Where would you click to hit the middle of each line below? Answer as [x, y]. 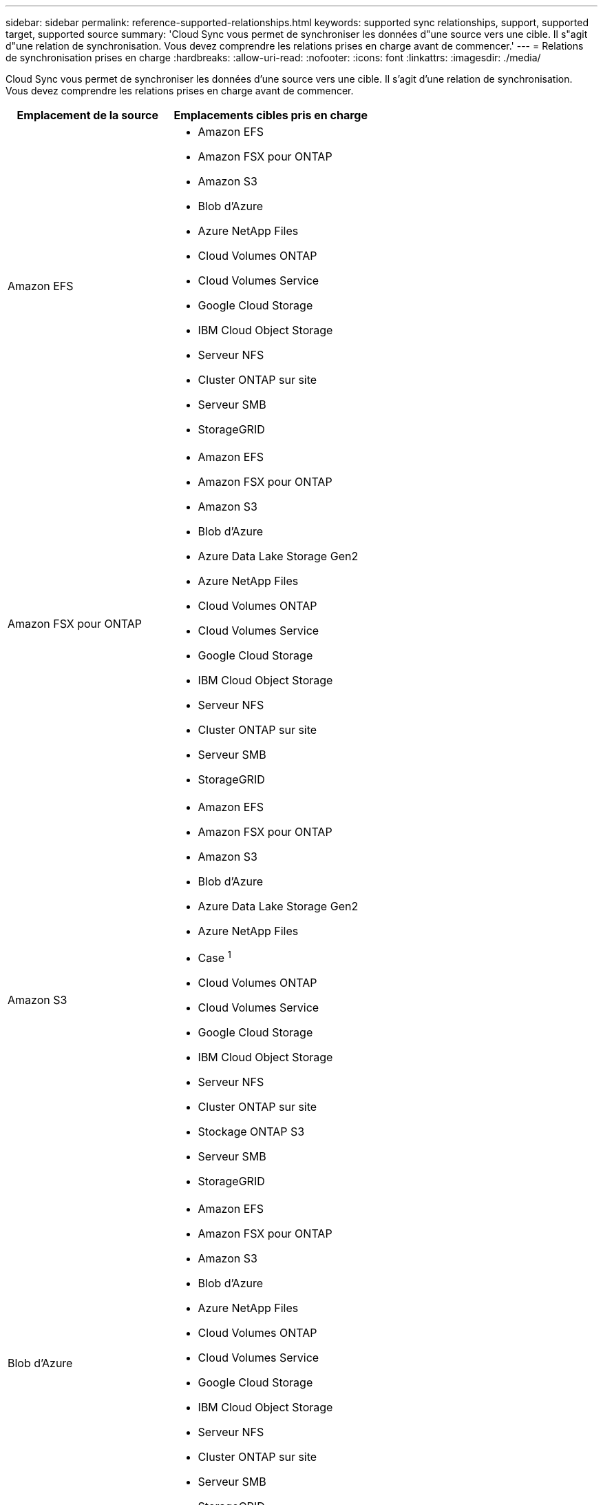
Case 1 [214, 957]
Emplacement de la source [87, 115]
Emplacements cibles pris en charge [271, 115]
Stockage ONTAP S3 [251, 1132]
